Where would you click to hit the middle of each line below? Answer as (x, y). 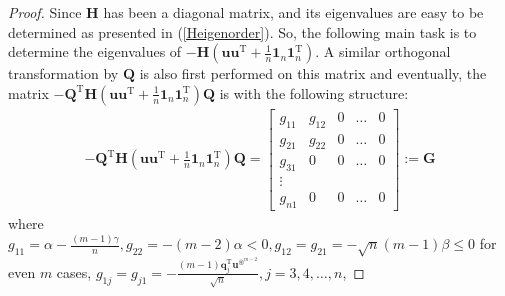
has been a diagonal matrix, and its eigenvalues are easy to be (293, 12)
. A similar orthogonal (383, 51)
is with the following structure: (314, 92)
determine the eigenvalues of (95, 51)
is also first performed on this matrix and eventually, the (313, 73)
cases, (74, 271)
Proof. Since (45, 12)
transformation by (63, 73)
